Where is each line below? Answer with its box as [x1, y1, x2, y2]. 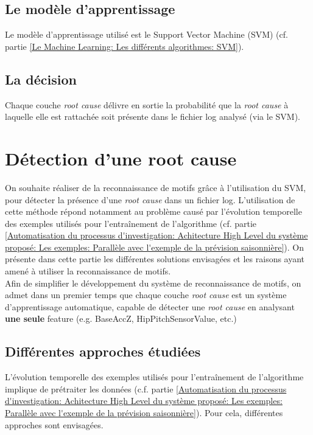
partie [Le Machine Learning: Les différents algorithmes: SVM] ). [5, 40, 244, 52]
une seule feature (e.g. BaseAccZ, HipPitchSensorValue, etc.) [5, 312, 237, 325]
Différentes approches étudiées [5, 342, 201, 361]
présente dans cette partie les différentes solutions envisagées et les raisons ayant [5, 252, 305, 265]
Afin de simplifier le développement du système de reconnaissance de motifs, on [5, 276, 301, 289]
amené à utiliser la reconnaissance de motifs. [5, 265, 171, 277]
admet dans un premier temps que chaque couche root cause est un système [5, 288, 287, 301]
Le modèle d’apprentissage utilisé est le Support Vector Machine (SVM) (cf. [5, 28, 288, 41]
